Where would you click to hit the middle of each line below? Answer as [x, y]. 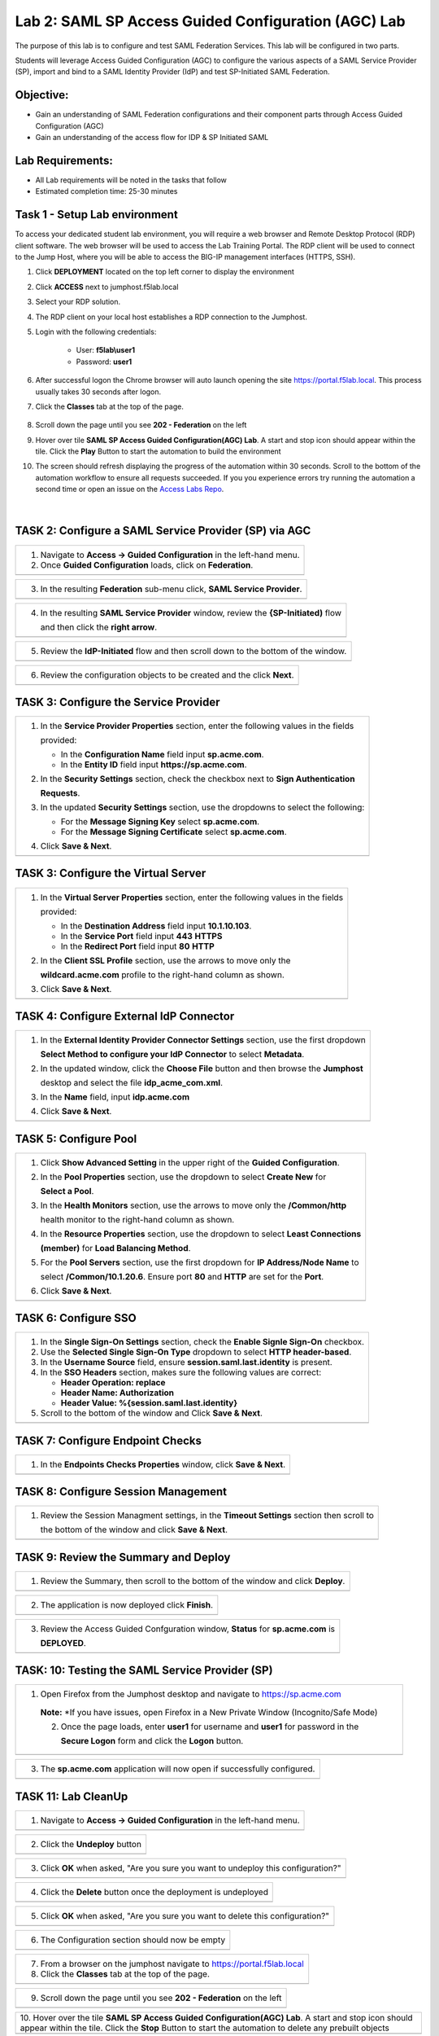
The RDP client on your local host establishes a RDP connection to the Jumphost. [172, 317]
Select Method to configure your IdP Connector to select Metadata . [172, 1055]
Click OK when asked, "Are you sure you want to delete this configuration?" [185, 1915]
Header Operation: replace [113, 1383]
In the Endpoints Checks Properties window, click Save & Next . [163, 1464]
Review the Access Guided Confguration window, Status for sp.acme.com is [188, 1629]
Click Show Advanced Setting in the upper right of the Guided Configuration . [190, 1162]
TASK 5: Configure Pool [76, 1139]
